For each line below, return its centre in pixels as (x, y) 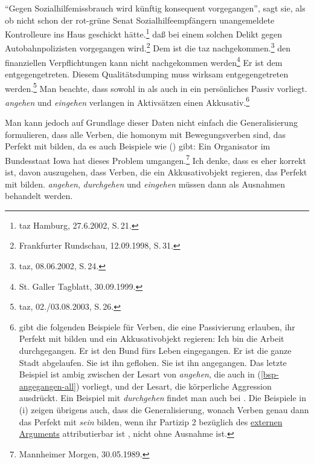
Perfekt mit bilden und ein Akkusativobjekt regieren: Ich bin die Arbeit (152, 338)
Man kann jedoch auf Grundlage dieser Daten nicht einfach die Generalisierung (151, 123)
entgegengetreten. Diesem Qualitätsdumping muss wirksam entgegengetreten (147, 74)
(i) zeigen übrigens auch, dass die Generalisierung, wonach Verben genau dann (164, 409)
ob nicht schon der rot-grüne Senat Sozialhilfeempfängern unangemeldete (140, 20)
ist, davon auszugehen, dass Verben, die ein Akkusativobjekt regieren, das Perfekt (156, 172)
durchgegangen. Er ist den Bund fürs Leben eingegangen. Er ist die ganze (155, 350)
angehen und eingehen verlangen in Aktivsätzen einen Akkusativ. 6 (127, 101)
